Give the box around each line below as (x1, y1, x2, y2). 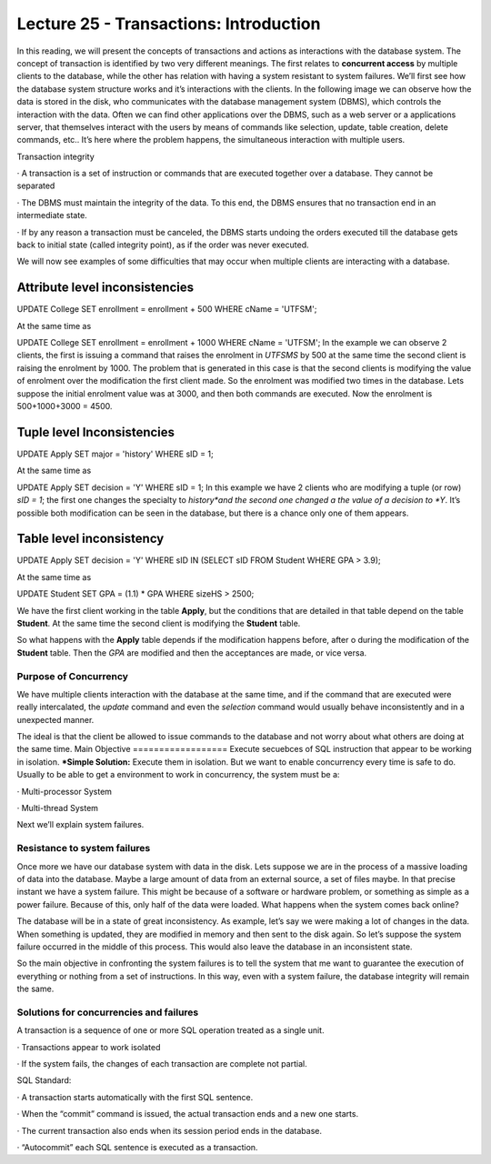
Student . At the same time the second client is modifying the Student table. (16, 617, 301, 628)
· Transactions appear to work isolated (16, 1041, 161, 1052)
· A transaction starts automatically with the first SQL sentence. (16, 1091, 254, 1102)
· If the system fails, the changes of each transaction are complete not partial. (16, 1059, 308, 1069)
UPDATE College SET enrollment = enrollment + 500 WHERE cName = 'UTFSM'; (16, 304, 317, 315)
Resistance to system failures (16, 842, 151, 855)
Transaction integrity (16, 151, 95, 162)
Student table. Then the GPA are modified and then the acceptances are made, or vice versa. (16, 647, 367, 658)
